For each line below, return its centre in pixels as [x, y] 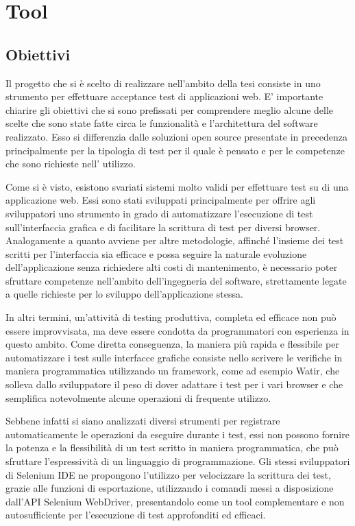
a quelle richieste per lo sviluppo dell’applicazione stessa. [124, 294]
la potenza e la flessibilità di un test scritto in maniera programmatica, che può [172, 447]
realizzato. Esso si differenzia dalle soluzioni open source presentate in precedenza [176, 136]
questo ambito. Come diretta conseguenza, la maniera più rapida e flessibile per [172, 344]
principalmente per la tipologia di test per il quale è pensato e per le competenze [175, 150]
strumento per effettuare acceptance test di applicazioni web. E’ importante [164, 96]
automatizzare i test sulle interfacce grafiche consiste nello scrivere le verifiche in [174, 357]
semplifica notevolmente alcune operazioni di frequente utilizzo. [138, 397]
